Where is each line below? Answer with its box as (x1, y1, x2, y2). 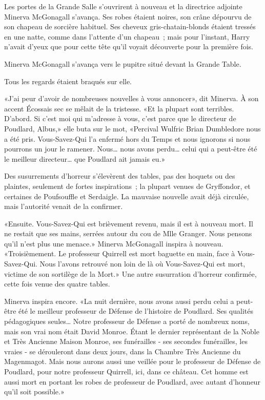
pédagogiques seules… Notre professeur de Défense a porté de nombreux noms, (4, 316, 250, 327)
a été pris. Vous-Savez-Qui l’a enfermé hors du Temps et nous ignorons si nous (4, 133, 251, 144)
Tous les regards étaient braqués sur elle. (4, 75, 132, 86)
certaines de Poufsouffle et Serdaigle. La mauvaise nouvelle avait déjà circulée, (4, 191, 249, 201)
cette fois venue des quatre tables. (4, 278, 110, 289)
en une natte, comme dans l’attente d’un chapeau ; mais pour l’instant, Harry (4, 31, 250, 42)
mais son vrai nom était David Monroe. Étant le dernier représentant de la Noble (4, 326, 259, 336)
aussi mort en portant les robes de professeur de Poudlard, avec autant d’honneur (4, 376, 260, 387)
